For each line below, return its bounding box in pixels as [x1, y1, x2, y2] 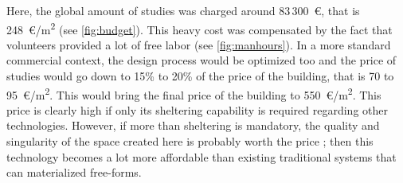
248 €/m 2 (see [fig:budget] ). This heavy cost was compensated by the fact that [6, 18, 393, 37]
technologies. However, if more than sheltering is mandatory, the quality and [6, 117, 380, 134]
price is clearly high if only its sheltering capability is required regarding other [6, 101, 388, 118]
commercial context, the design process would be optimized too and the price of [6, 52, 397, 68]
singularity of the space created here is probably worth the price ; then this [6, 133, 374, 150]
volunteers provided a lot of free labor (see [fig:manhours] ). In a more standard [6, 36, 391, 53]
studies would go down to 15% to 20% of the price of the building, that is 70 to [6, 68, 394, 84]
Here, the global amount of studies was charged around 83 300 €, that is [6, 2, 360, 18]
